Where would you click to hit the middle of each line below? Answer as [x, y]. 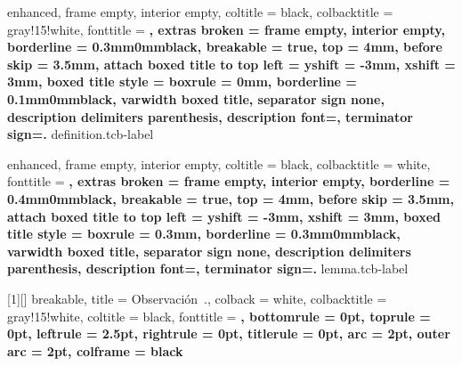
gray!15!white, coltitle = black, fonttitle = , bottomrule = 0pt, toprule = [219, 316]
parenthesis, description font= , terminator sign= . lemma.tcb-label [208, 268]
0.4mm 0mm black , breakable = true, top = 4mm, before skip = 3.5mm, [231, 198]
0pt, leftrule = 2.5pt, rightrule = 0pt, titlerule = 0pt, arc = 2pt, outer [229, 333]
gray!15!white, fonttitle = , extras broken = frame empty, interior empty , [226, 29]
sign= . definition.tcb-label [81, 134]
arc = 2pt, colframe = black [95, 350]
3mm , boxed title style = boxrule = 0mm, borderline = [182, 81]
